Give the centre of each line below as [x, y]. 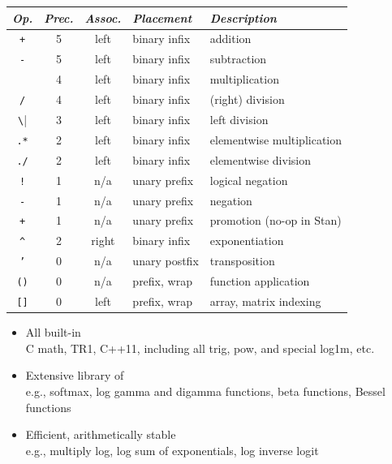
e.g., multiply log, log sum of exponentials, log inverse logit [172, 450]
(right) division [247, 99]
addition [230, 39]
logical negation [249, 180]
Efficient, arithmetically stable [101, 434]
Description [243, 17]
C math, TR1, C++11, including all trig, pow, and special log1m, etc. [200, 348]
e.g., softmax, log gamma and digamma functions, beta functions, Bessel [205, 391]
